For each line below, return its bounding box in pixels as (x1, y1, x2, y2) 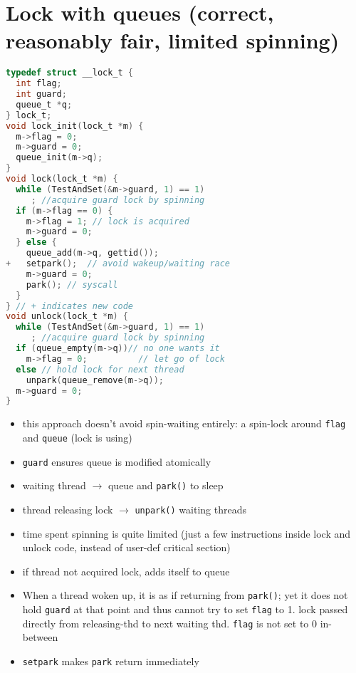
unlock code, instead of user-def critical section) (22, 540, 231, 555)
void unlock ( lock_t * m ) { (6, 311, 128, 322)
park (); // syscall (26, 279, 118, 290)
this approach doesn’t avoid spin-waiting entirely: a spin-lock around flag (22, 416, 346, 431)
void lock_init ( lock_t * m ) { (6, 120, 144, 131)
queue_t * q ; (16, 99, 73, 110)
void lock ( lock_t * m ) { (6, 174, 118, 184)
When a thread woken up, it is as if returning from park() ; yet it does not (22, 588, 348, 602)
